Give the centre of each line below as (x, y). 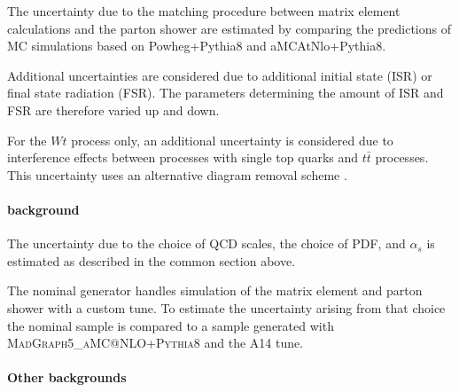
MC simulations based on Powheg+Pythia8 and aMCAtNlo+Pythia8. (197, 46)
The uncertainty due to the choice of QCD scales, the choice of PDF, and (206, 243)
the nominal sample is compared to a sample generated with (171, 325)
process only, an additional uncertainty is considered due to (232, 140)
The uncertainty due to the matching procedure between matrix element (204, 11)
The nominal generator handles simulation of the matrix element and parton (215, 290)
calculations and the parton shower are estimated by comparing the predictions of (229, 28)
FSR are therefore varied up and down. (113, 110)
